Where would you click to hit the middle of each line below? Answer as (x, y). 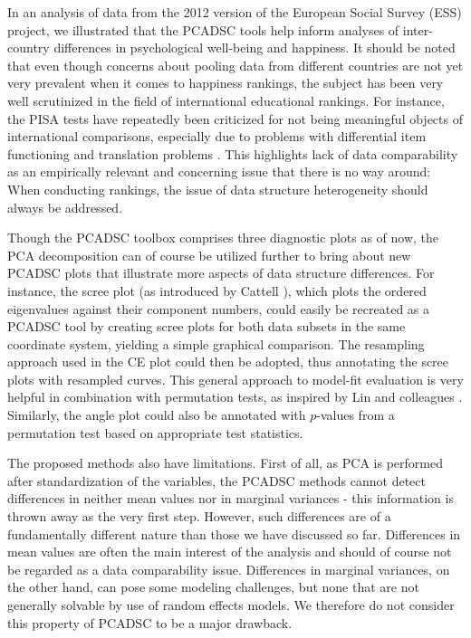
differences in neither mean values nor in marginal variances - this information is (231, 498)
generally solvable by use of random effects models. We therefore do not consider (231, 605)
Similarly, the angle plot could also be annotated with (157, 415)
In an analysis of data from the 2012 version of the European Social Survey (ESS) (235, 12)
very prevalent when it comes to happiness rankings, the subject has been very (226, 83)
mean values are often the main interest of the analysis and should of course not (230, 552)
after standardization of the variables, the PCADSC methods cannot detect (216, 480)
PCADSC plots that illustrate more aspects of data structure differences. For (221, 273)
